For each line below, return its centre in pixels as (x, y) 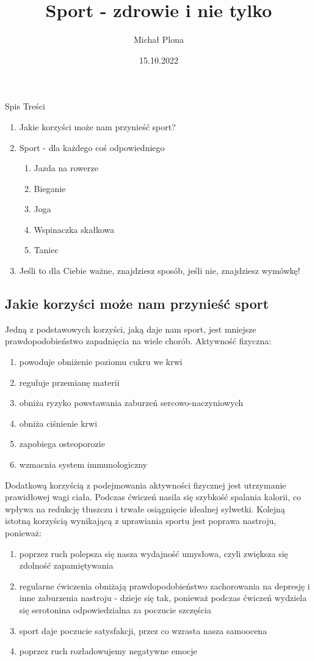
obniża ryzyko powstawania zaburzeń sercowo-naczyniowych (131, 403)
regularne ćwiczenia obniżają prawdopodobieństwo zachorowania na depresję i (165, 585)
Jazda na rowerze (66, 168)
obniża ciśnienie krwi (58, 423)
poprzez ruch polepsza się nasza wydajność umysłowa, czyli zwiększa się (154, 553)
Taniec (46, 250)
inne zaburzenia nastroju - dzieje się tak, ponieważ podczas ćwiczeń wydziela (163, 598)
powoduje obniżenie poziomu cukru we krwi (101, 362)
